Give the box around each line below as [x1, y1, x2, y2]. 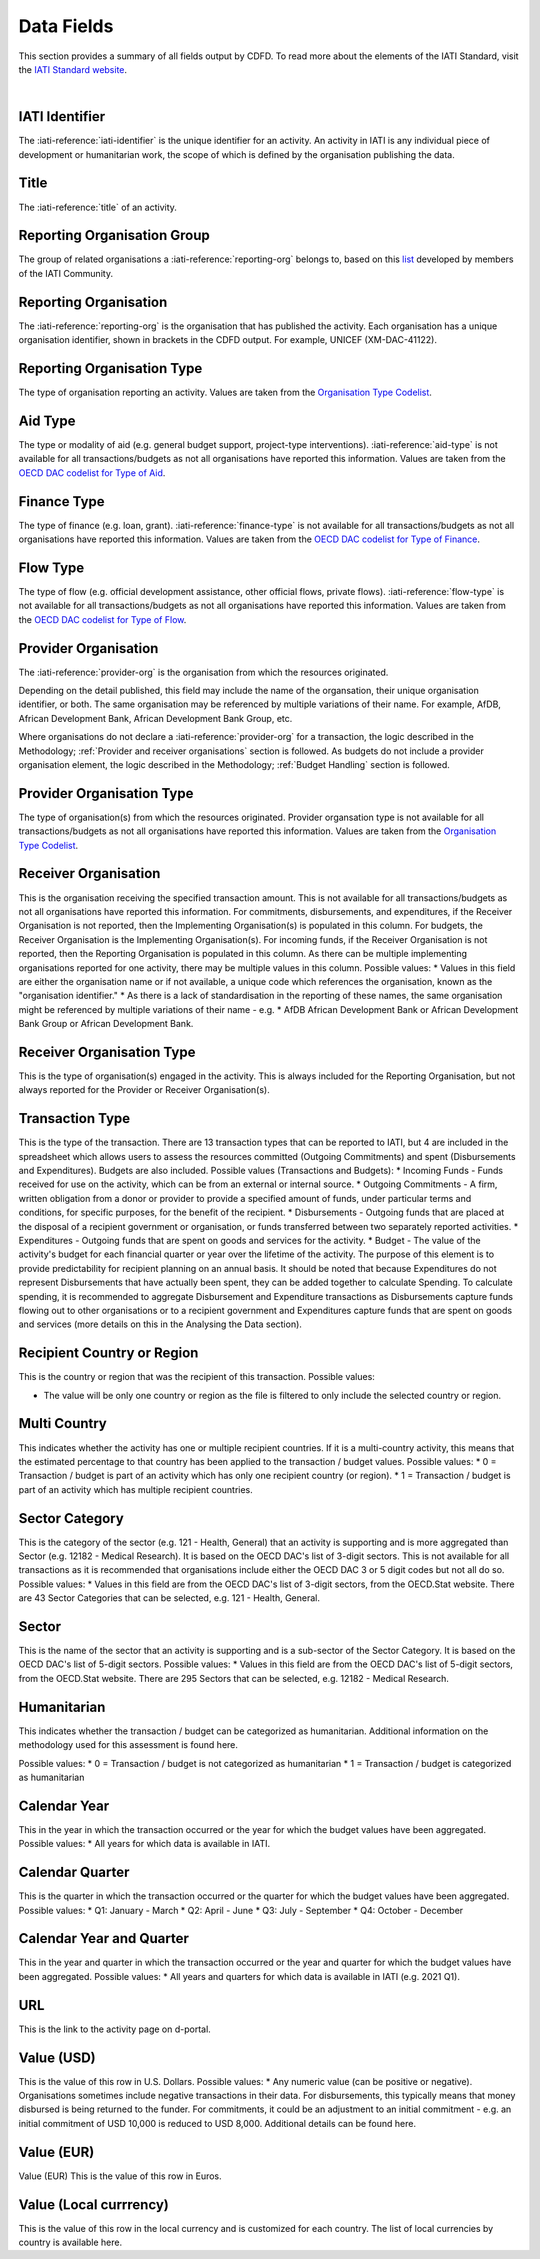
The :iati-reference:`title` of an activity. [18, 201, 177, 213]
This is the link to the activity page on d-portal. [18, 2023, 212, 2035]
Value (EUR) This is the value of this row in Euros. [18, 2170, 222, 2182]
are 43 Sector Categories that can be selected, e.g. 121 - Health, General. [18, 1592, 320, 1604]
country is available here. [18, 2236, 123, 2249]
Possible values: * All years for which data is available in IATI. [18, 1838, 271, 1850]
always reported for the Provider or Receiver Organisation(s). [18, 1084, 270, 1096]
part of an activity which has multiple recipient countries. [18, 1483, 254, 1495]
